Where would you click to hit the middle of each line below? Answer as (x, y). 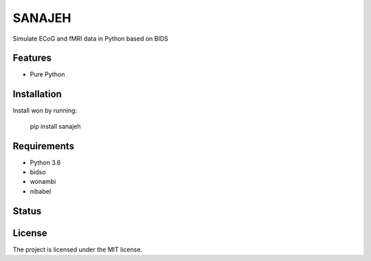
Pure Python (47, 74)
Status (27, 211)
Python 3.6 (45, 163)
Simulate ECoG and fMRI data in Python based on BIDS (90, 39)
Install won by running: (45, 111)
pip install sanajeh (55, 126)
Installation (37, 94)
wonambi (43, 182)
